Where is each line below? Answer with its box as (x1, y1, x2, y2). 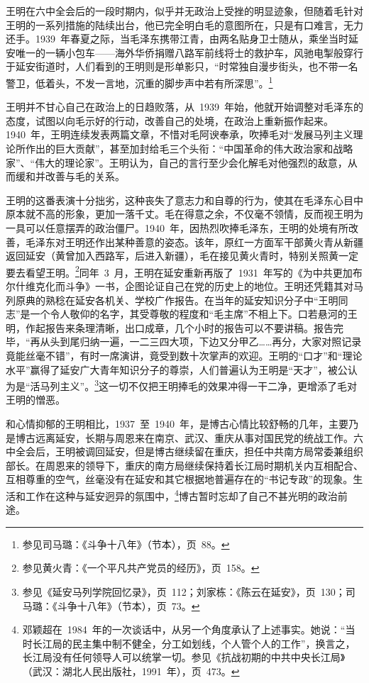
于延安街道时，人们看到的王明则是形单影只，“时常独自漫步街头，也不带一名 (6, 59, 358, 74)
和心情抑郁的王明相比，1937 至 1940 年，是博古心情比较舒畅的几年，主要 (6, 416, 348, 431)
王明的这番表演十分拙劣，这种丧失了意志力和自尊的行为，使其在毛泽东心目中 (6, 192, 363, 207)
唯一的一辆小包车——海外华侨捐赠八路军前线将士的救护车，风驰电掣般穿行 (15, 45, 363, 60)
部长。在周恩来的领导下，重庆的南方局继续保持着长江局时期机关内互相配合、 (6, 457, 363, 472)
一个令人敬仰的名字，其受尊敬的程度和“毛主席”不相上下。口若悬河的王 (30, 306, 358, 321)
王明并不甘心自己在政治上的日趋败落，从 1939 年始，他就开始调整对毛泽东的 (6, 99, 363, 114)
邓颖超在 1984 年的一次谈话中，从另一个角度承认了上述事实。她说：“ (22, 622, 346, 637)
